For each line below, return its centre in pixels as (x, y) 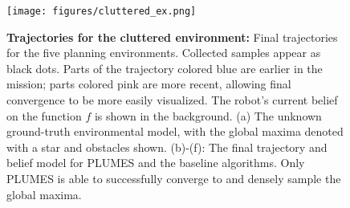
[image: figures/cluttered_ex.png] (102, 11)
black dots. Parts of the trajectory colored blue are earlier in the (165, 68)
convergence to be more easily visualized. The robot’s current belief (172, 100)
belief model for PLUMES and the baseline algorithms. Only (156, 163)
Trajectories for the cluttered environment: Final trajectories (172, 37)
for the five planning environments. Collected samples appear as (164, 53)
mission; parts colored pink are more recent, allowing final (149, 84)
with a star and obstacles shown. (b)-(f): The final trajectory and (167, 147)
